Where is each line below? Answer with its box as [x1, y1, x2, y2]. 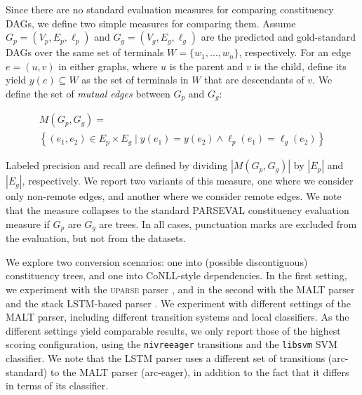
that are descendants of [204, 72, 304, 87]
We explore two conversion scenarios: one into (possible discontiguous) [6, 254, 308, 269]
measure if [6, 216, 50, 231]
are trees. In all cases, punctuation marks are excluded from [99, 216, 357, 231]
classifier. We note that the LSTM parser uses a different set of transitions [6, 350, 326, 365]
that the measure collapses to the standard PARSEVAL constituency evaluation [6, 203, 349, 217]
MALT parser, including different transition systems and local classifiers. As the [6, 309, 349, 324]
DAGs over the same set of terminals [6, 45, 164, 60]
